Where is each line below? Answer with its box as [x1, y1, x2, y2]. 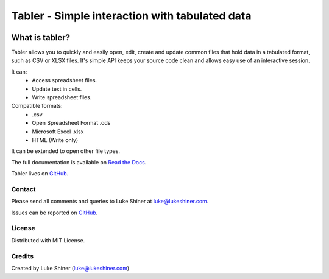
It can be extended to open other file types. [11, 147, 120, 155]
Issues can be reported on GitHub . [11, 209, 98, 216]
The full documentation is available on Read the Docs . [11, 158, 147, 166]
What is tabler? [11, 32, 70, 43]
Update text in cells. [32, 85, 82, 93]
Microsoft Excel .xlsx [32, 128, 84, 135]
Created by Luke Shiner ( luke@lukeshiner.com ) [11, 264, 130, 272]
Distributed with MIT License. [11, 236, 85, 244]
